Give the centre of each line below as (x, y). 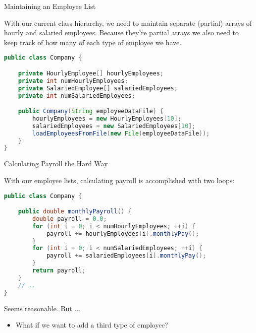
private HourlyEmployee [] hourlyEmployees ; (91, 73)
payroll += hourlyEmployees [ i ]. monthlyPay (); (123, 233)
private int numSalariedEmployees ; (77, 96)
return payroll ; (59, 271)
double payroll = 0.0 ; (70, 219)
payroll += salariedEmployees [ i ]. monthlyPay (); (126, 256)
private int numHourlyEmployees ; (73, 81)
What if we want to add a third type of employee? (92, 325)
